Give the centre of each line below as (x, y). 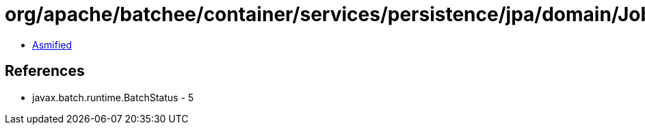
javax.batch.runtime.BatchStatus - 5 (113, 97)
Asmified (52, 44)
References (45, 71)
